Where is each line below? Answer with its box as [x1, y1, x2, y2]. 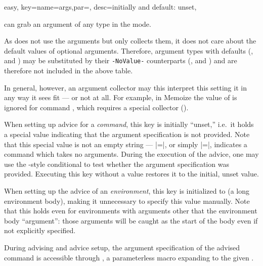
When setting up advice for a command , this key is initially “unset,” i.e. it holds [4, 119, 254, 129]
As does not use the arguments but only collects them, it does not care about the [4, 35, 256, 46]
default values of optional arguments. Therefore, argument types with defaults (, [4, 45, 253, 56]
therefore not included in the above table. [4, 65, 133, 76]
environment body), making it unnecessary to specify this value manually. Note [4, 195, 250, 206]
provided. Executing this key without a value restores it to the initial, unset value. [4, 168, 259, 179]
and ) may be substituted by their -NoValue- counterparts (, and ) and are [4, 55, 237, 66]
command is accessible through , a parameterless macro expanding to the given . [4, 252, 254, 262]
